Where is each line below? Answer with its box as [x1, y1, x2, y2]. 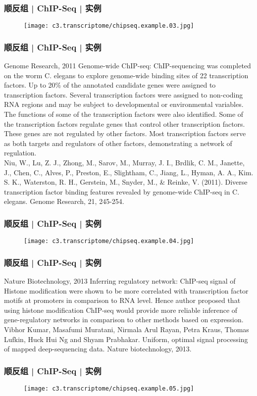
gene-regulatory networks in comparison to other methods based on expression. [4, 314, 244, 325]
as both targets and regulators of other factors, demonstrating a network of [4, 138, 232, 148]
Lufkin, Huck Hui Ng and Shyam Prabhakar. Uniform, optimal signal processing [4, 334, 248, 344]
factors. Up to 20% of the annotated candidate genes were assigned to [4, 80, 216, 90]
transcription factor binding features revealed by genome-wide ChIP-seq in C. [4, 186, 240, 197]
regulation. [4, 148, 37, 158]
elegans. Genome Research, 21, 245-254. [4, 196, 124, 206]
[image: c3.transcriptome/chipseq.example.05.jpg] [24, 385, 194, 393]
